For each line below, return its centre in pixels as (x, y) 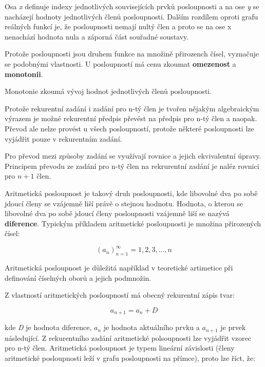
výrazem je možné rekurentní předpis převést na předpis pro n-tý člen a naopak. (131, 118)
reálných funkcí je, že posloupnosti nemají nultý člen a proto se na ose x (118, 26)
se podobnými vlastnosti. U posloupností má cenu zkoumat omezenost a (120, 63)
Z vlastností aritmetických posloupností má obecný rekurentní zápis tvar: (120, 295)
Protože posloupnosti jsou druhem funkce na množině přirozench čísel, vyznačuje (132, 54)
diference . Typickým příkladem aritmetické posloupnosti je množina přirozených (133, 223)
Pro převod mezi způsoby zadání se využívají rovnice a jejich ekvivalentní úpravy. (133, 156)
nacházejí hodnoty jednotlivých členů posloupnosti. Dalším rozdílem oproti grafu (131, 16)
